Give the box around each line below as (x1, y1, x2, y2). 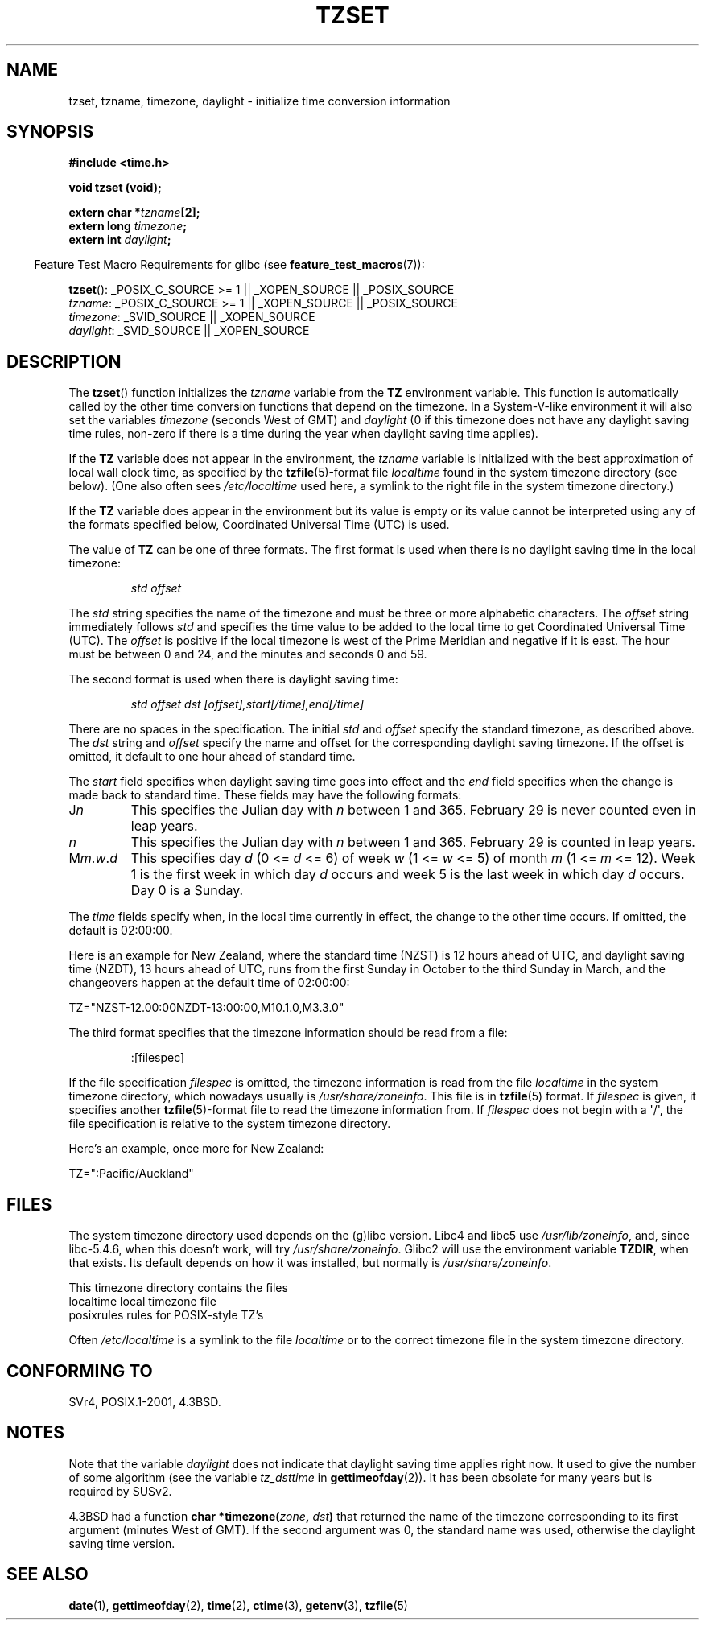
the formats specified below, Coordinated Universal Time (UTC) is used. (68, 518, 450, 532)
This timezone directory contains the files (68, 1281, 288, 1295)
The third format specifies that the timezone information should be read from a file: (68, 1026, 508, 1040)
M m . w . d (68, 850, 117, 867)
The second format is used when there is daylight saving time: (68, 672, 398, 687)
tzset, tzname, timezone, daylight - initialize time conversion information (68, 93, 451, 108)
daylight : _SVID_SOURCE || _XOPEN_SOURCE (68, 324, 310, 338)
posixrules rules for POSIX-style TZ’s (68, 1308, 264, 1323)
